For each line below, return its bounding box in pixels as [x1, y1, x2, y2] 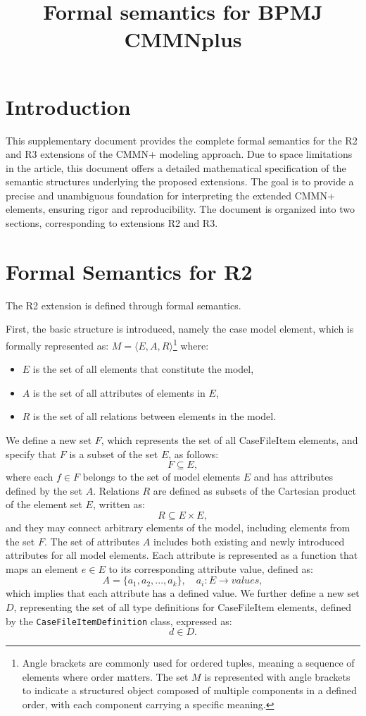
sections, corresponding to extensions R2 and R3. [6, 216, 218, 230]
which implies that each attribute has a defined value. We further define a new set [6, 586, 360, 600]
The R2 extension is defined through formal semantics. [6, 297, 241, 312]
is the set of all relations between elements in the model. [33, 409, 276, 424]
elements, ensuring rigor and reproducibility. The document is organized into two [6, 202, 355, 216]
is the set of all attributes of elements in [32, 385, 206, 400]
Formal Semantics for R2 [6, 257, 253, 285]
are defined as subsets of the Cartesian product [153, 483, 356, 498]
